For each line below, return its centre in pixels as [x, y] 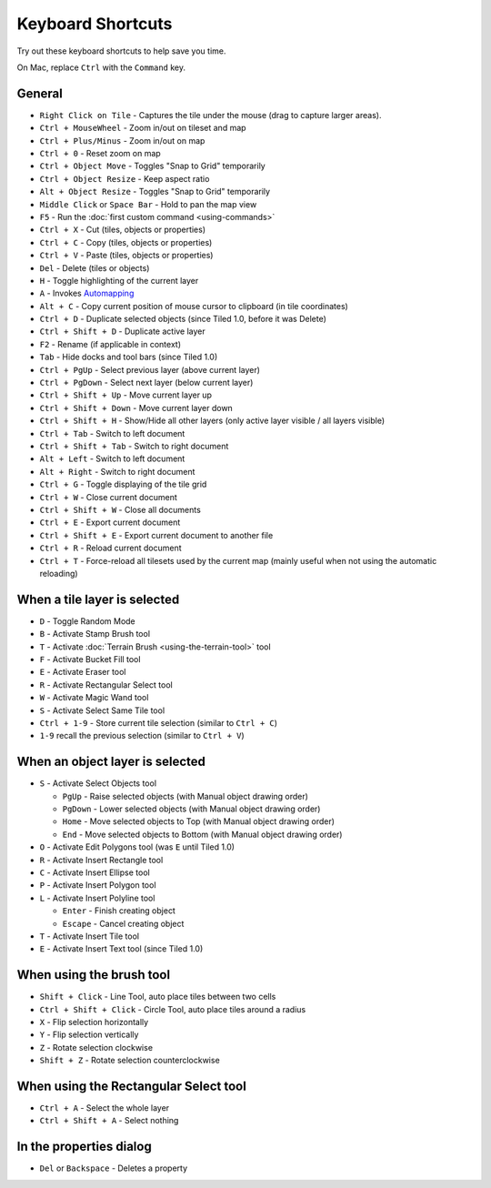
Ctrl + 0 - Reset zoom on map [100, 154]
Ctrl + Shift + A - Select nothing [109, 1121]
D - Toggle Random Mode [87, 621]
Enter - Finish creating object [119, 911]
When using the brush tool [94, 975]
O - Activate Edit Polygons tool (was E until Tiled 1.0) [137, 847]
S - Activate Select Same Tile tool [102, 710]
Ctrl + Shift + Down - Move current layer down [136, 408]
